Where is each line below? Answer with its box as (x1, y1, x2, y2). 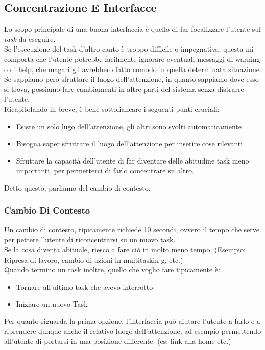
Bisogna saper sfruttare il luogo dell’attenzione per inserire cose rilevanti (16, 138, 243, 149)
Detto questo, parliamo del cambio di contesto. (4, 182, 151, 193)
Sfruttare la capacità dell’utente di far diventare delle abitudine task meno (16, 155, 249, 166)
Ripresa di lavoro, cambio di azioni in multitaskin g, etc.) (4, 254, 183, 265)
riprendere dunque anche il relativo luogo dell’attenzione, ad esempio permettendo (4, 325, 261, 336)
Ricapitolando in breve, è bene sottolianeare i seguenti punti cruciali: (4, 103, 220, 114)
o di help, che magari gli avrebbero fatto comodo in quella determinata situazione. (4, 63, 261, 74)
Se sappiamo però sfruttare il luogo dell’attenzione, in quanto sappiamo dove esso (4, 74, 259, 84)
